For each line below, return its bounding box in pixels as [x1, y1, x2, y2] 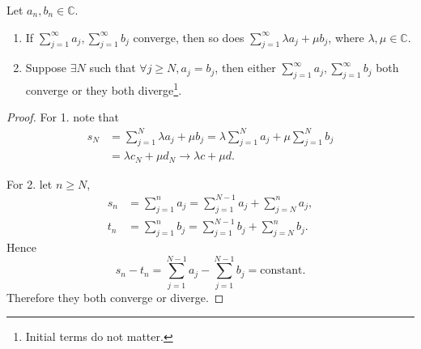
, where [328, 28, 364, 45]
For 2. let [6, 175, 53, 192]
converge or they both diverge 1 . [25, 79, 182, 98]
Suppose [25, 59, 67, 76]
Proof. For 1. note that [6, 109, 120, 126]
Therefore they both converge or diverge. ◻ [6, 288, 224, 305]
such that [89, 59, 136, 76]
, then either [215, 59, 276, 76]
